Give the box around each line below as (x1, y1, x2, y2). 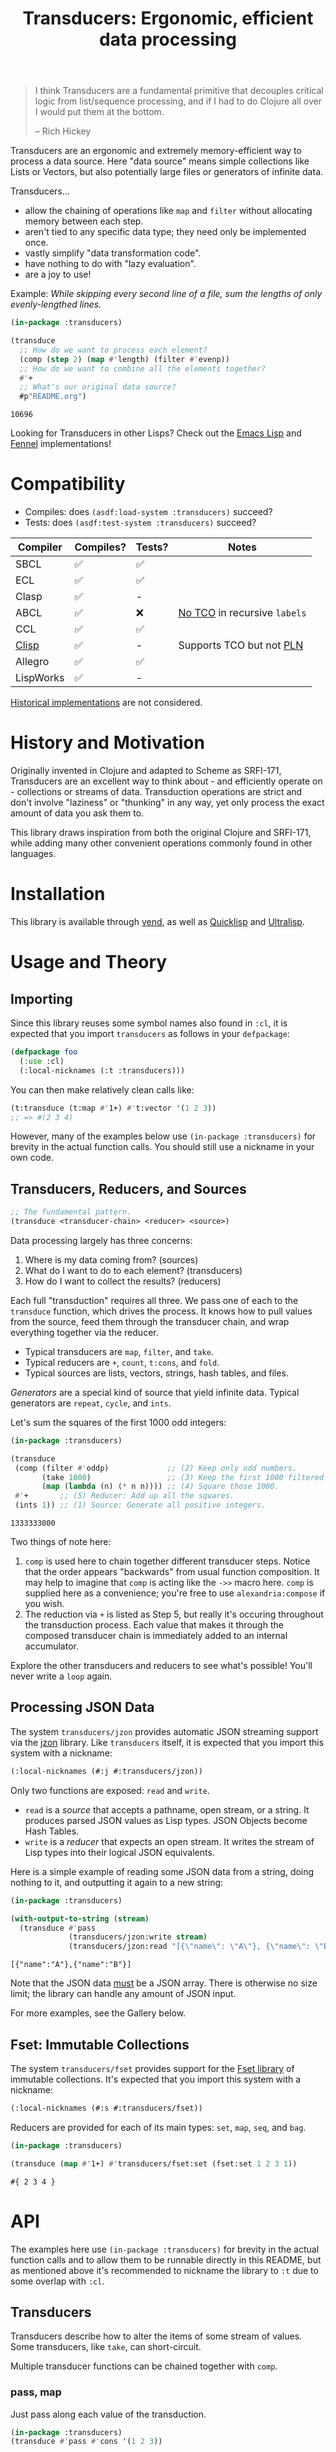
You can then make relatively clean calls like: (10, 1083, 195, 1096)
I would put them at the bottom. (34, 106, 165, 118)
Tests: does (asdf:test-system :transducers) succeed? (24, 517, 257, 529)
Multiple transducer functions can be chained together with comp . (10, 2360, 278, 2372)
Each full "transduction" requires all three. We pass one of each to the (10, 1294, 299, 1306)
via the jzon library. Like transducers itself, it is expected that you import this (10, 1736, 325, 1748)
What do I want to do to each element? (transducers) (24, 1264, 243, 1276)
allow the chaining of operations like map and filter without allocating (24, 205, 313, 217)
